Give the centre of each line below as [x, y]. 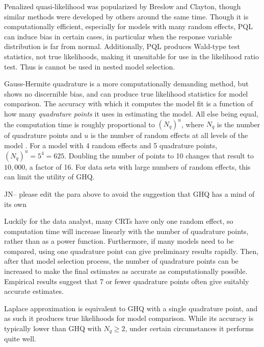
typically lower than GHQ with [53, 328]
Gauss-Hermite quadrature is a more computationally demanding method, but [126, 84]
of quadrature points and [43, 135]
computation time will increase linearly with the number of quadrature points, [126, 231]
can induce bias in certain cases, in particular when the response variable [118, 36]
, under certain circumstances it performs [189, 328]
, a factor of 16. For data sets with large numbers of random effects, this [138, 166]
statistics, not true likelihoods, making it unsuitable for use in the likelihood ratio [131, 56]
